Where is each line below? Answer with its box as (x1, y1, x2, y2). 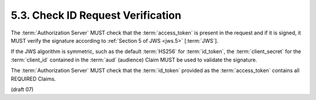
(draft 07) (11, 85, 34, 93)
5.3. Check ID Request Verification (11, 9, 181, 22)
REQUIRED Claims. (11, 75, 56, 82)
